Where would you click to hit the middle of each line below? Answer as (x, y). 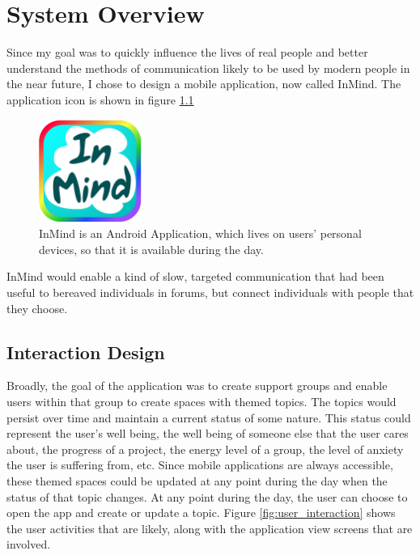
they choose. (37, 308)
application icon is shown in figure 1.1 (100, 99)
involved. (29, 544)
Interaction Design (86, 352)
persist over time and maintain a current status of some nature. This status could (209, 417)
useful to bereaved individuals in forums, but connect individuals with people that (210, 292)
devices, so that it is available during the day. (151, 249)
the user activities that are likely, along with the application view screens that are (210, 528)
